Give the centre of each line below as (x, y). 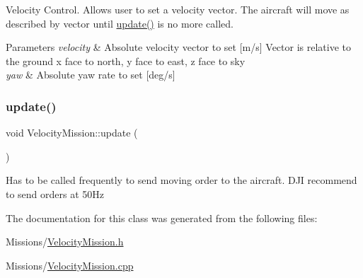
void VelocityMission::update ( (72, 133)
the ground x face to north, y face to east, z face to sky (126, 60)
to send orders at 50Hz (55, 193)
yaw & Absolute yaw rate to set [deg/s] (91, 75)
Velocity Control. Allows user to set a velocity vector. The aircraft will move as (178, 9)
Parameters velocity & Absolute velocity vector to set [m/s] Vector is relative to (178, 47)
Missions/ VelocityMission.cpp (70, 265)
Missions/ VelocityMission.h (65, 242)
